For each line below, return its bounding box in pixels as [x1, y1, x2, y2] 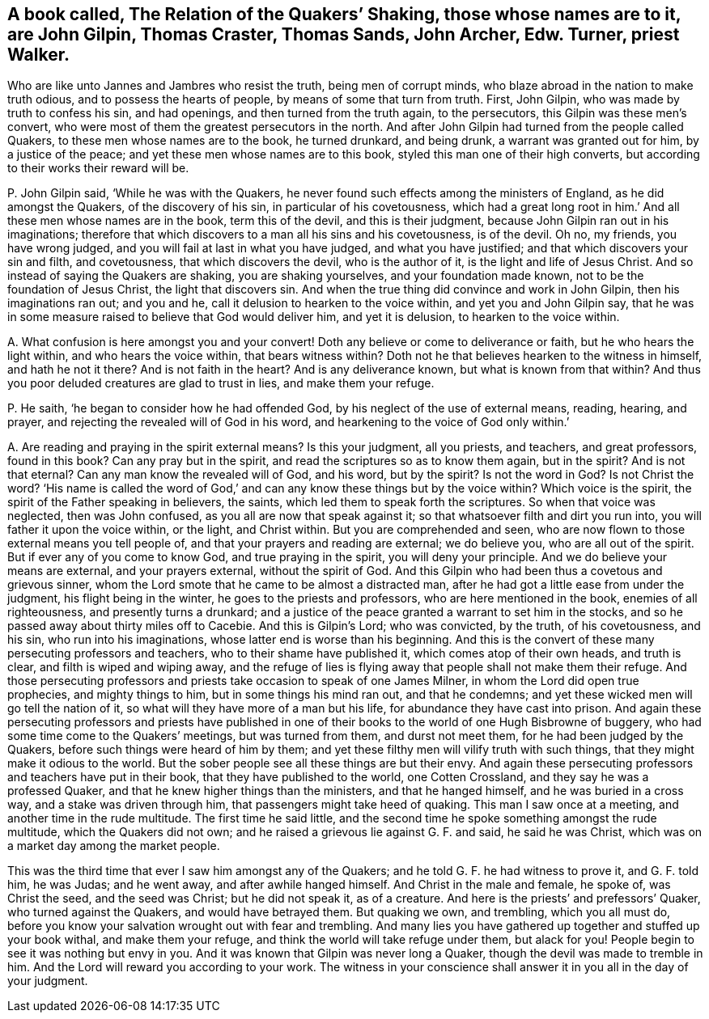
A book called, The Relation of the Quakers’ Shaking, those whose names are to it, [7, 4, 681, 24]
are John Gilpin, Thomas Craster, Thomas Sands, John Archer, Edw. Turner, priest [7, 24, 680, 44]
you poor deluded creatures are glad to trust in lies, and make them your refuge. [7, 376, 435, 391]
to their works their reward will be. [7, 161, 189, 175]
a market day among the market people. [7, 839, 220, 853]
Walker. [7, 44, 70, 65]
